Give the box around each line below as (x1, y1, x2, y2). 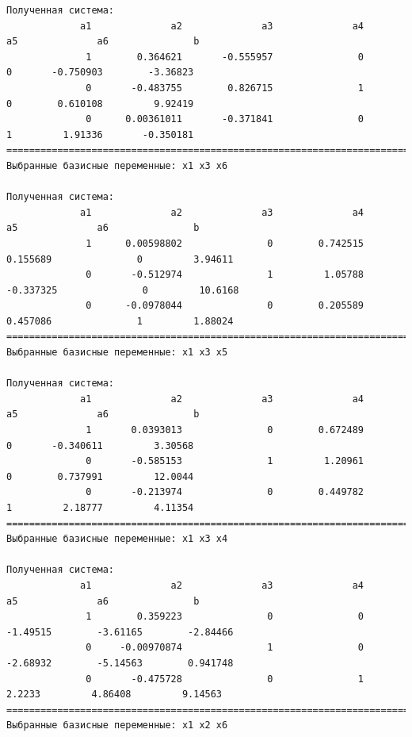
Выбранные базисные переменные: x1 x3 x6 (6, 159, 228, 171)
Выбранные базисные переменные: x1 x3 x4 (6, 533, 228, 545)
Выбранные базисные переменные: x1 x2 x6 (6, 720, 228, 731)
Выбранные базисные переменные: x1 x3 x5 (6, 347, 228, 359)
